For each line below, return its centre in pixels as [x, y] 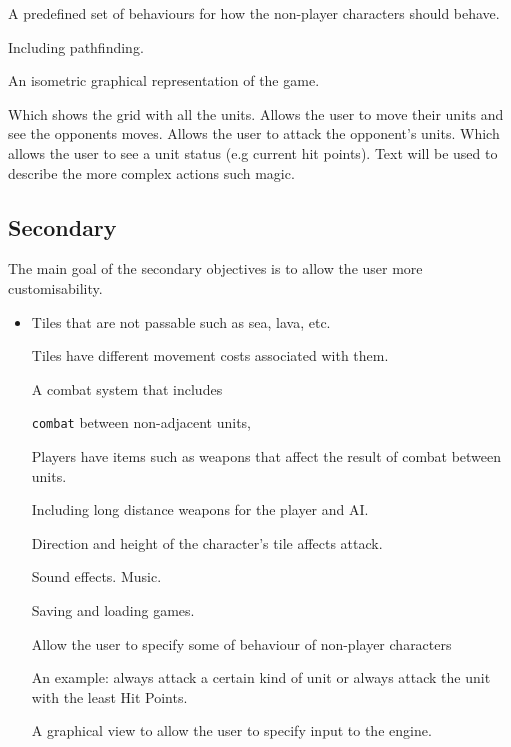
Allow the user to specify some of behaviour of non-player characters [241, 643]
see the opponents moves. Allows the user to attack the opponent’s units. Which [254, 133]
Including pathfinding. [76, 46]
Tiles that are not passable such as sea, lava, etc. [181, 321]
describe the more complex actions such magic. [151, 172]
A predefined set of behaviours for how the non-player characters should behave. [254, 13]
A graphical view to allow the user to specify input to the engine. [231, 730]
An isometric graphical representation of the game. [164, 80]
